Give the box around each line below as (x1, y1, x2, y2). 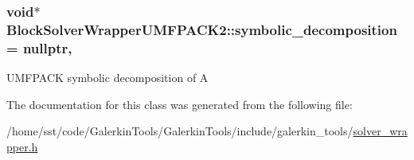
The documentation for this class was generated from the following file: (6, 96, 353, 112)
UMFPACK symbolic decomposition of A (6, 69, 209, 86)
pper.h (6, 138, 38, 154)
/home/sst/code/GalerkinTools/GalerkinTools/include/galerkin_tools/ (6, 123, 353, 139)
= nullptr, (6, 37, 72, 57)
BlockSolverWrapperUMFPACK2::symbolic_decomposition (6, 19, 397, 39)
